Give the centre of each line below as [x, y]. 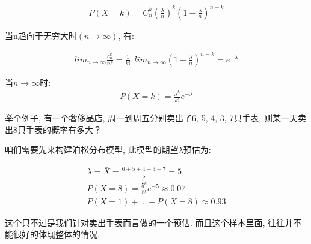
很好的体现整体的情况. [56, 234]
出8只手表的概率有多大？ [53, 129]
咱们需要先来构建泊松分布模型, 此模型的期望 [92, 150]
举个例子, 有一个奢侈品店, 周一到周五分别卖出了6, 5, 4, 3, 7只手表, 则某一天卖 [155, 118]
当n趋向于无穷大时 [41, 35]
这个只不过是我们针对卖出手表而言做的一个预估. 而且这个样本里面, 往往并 [149, 222]
